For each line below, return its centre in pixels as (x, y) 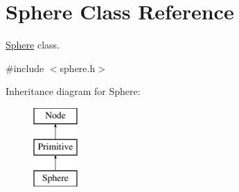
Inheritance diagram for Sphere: (73, 91)
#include (25, 68)
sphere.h (78, 68)
